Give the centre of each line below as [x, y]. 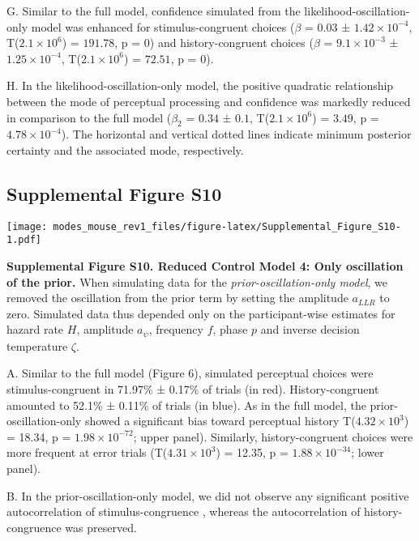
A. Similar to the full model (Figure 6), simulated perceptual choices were [190, 373]
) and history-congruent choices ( [231, 43]
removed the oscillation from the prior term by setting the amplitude [177, 298]
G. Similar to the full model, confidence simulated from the [154, 11]
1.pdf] [24, 240]
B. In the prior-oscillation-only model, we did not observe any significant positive [208, 495]
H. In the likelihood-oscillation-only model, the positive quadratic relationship [200, 85]
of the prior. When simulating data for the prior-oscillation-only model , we [197, 281]
